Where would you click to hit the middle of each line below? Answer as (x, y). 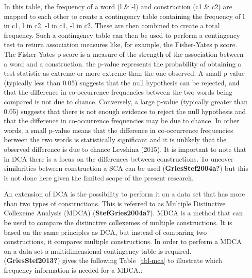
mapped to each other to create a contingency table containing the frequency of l (124, 16)
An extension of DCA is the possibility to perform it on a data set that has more (125, 194)
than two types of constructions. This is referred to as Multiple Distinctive (115, 203)
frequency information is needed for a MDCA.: (73, 270)
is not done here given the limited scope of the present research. (99, 177)
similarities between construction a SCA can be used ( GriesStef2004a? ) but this (126, 168)
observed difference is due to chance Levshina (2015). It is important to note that (125, 149)
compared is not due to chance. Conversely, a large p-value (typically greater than (126, 101)
